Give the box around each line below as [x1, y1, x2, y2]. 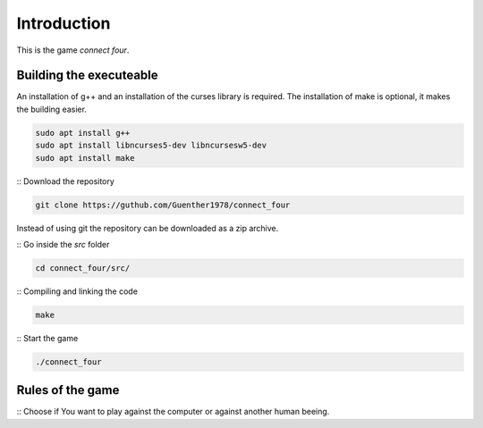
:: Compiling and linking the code [16, 286, 139, 297]
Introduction [16, 13, 111, 33]
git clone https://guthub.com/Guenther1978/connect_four [35, 199, 291, 210]
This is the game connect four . [16, 45, 130, 55]
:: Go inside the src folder [16, 239, 110, 249]
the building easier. [16, 104, 87, 114]
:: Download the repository [16, 175, 115, 187]
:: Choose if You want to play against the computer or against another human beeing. [16, 407, 330, 417]
